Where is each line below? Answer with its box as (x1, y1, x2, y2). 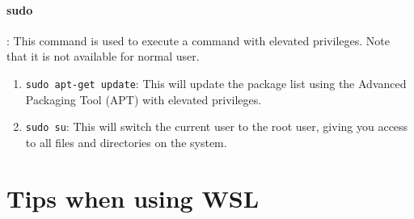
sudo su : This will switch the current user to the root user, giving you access (25, 118, 408, 135)
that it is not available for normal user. (6, 48, 200, 65)
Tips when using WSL (6, 181, 260, 214)
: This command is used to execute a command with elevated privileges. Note (6, 32, 390, 48)
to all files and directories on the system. (25, 133, 227, 150)
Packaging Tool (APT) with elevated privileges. (25, 91, 262, 107)
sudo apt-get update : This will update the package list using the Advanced (25, 74, 407, 91)
